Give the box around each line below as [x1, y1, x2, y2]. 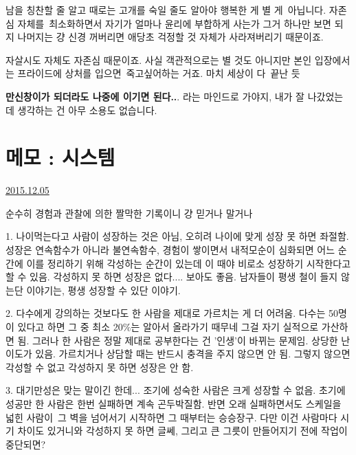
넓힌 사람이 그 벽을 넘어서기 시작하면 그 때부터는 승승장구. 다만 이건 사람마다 [5, 410, 337, 424]
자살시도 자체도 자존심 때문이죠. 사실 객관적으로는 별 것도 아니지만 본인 [5, 52, 312, 67]
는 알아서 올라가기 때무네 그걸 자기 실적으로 [131, 320, 319, 334]
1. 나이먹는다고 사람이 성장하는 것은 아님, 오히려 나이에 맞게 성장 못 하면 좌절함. [5, 229, 349, 243]
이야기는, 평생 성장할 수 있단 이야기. [26, 282, 181, 297]
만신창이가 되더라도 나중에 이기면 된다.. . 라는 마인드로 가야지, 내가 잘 [5, 89, 304, 103]
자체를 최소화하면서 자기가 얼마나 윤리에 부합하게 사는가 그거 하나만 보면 [17, 16, 331, 30]
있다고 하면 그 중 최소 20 [17, 320, 123, 334]
